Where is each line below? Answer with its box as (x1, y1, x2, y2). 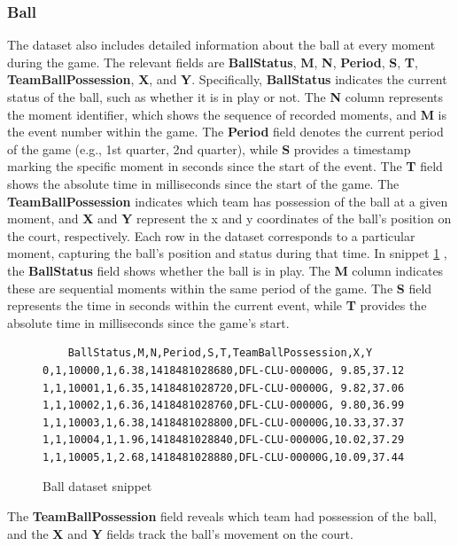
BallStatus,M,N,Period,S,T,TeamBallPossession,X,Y (67, 347, 373, 360)
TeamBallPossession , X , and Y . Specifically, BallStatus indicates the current (7, 70, 447, 89)
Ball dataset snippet (43, 477, 152, 495)
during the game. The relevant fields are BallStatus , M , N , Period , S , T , (7, 52, 418, 71)
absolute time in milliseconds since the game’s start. (7, 313, 290, 331)
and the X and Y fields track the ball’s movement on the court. (7, 524, 353, 542)
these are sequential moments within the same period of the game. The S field (7, 278, 432, 297)
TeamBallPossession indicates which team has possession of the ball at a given (7, 191, 448, 210)
